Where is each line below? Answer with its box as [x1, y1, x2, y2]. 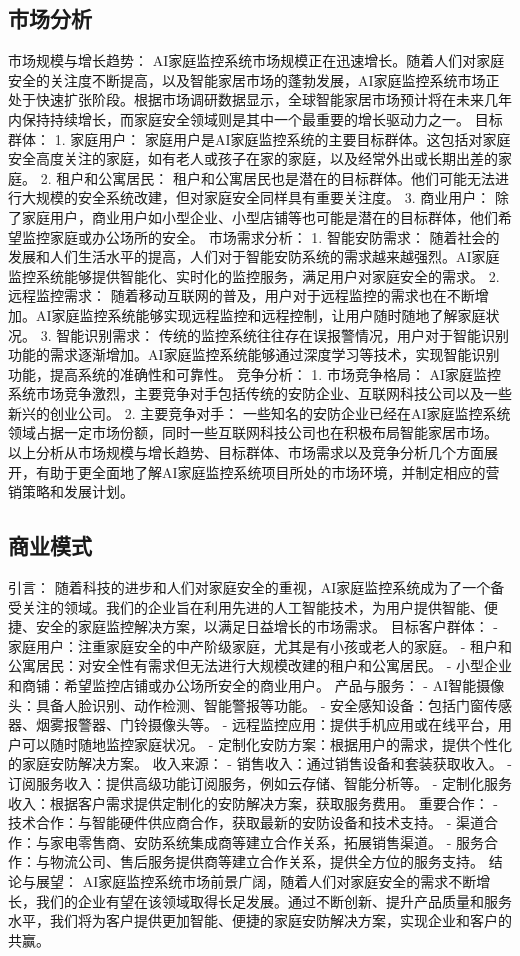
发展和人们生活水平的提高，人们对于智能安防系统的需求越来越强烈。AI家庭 [8, 246, 500, 267]
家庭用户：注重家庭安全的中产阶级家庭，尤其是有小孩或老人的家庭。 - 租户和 [8, 635, 512, 656]
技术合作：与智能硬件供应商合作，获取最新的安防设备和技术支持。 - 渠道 [8, 812, 484, 833]
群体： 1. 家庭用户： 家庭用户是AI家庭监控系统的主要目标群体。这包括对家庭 [8, 128, 511, 149]
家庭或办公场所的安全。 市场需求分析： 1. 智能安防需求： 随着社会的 [49, 226, 500, 247]
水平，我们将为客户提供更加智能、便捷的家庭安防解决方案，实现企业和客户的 [8, 910, 512, 931]
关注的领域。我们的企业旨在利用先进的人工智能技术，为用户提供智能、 [21, 596, 484, 617]
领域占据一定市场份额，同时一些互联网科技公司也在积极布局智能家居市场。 [8, 422, 498, 443]
